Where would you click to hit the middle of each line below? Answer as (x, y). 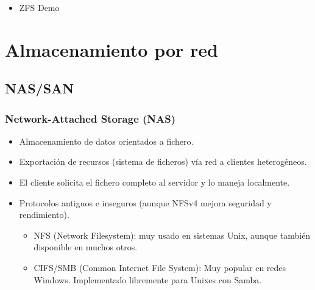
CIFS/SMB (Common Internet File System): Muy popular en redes (160, 268)
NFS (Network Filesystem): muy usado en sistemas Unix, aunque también (172, 235)
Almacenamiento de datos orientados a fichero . (106, 141)
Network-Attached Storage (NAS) (90, 118)
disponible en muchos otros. (86, 247)
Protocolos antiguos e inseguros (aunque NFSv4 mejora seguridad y (145, 202)
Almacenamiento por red (112, 49)
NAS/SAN (40, 88)
